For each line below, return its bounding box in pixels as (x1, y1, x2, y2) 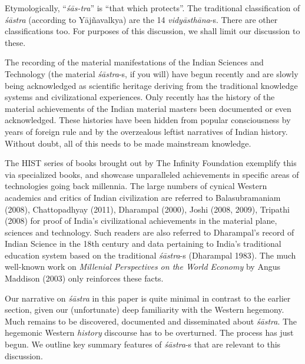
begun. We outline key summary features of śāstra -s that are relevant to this (5, 338, 281, 350)
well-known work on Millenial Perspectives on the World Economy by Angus (5, 260, 280, 273)
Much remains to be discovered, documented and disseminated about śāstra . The (5, 315, 297, 327)
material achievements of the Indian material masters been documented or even (5, 102, 291, 114)
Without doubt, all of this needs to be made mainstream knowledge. (5, 137, 251, 149)
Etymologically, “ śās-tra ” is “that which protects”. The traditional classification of (5, 2, 300, 14)
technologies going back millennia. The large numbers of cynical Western (5, 180, 267, 192)
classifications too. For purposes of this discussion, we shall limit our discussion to (5, 25, 300, 37)
